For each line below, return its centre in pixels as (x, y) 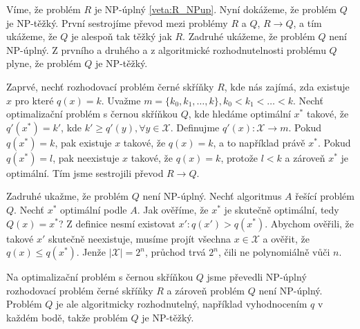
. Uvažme (121, 100)
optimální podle (94, 209)
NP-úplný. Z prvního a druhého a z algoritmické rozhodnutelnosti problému (166, 49)
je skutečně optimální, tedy (282, 209)
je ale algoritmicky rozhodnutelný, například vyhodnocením (181, 304)
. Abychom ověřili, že (310, 223)
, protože (239, 157)
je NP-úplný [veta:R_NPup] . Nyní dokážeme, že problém (215, 9)
